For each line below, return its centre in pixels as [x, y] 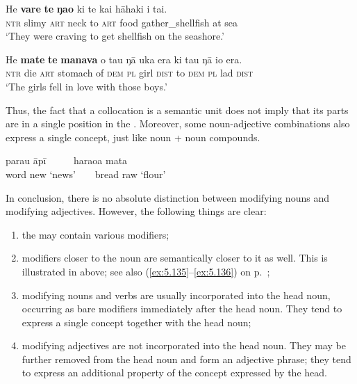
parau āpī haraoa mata [67, 160]
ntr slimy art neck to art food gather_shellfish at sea [122, 22]
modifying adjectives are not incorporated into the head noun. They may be [184, 345]
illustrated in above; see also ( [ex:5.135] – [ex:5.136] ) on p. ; [146, 271]
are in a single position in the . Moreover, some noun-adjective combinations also [178, 123]
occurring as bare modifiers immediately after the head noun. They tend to [182, 309]
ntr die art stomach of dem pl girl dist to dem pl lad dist [130, 73]
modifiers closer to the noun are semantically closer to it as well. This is [175, 258]
